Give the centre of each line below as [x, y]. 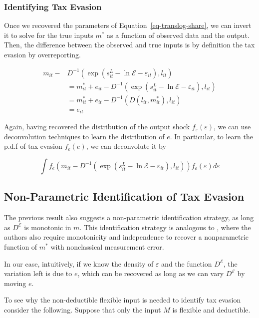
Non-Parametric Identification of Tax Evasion [124, 196]
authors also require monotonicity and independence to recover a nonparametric [127, 237]
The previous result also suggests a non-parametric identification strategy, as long [129, 217]
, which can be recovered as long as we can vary [151, 273]
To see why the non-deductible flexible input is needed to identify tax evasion [123, 300]
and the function [187, 263]
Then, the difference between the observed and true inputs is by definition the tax [129, 45]
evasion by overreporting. [42, 54]
